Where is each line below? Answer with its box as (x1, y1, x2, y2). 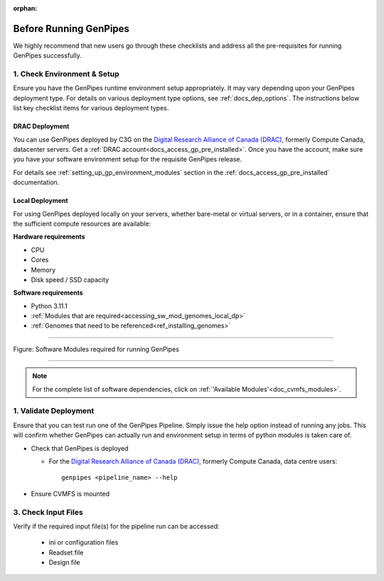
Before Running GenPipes (13, 22, 129, 35)
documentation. (13, 178, 60, 187)
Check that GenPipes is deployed (31, 444, 129, 452)
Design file (48, 558, 80, 567)
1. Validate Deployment (13, 406, 95, 416)
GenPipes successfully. (13, 51, 82, 60)
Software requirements (13, 288, 83, 297)
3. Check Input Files (13, 507, 83, 517)
